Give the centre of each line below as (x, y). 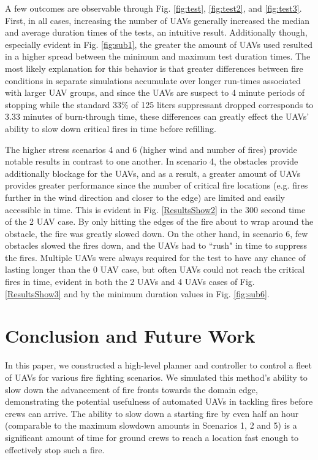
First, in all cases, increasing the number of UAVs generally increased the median (157, 20)
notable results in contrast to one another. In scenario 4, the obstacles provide (152, 161)
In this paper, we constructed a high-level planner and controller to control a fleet (158, 365)
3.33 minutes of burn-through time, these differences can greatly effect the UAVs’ (157, 116)
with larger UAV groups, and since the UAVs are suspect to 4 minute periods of (155, 92)
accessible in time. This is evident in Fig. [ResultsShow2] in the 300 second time (155, 209)
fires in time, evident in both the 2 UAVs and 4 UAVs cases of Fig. (130, 282)
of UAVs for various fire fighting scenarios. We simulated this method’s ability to (156, 377)
